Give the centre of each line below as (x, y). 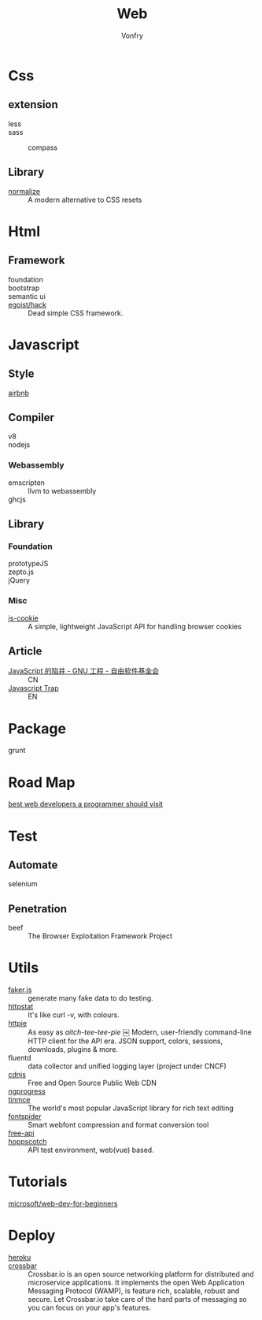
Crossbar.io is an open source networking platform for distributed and (141, 1273)
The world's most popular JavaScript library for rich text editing (131, 1108)
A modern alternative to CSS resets (85, 199)
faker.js (20, 990)
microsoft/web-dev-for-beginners (63, 1204)
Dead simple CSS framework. (76, 313)
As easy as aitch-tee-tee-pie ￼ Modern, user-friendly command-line (140, 1032)
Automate (33, 865)
